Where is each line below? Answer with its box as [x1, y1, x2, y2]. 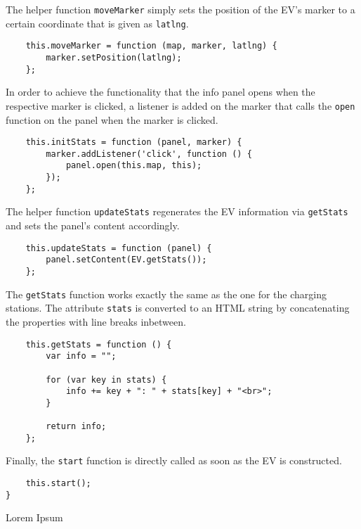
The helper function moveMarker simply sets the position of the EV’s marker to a [6, 2, 355, 16]
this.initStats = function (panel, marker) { [25, 137, 242, 148]
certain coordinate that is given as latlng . [6, 15, 189, 30]
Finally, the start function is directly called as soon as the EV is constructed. [6, 453, 342, 468]
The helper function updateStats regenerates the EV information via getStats [6, 204, 348, 219]
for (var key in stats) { [46, 374, 167, 385]
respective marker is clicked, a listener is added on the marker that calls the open [6, 98, 355, 113]
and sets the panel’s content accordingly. [6, 218, 180, 233]
